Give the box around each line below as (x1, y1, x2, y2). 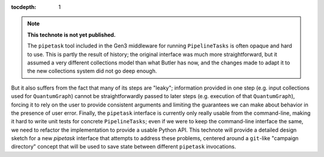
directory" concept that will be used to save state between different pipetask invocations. (11, 143, 236, 150)
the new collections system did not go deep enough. (27, 67, 157, 75)
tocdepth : (11, 4, 37, 10)
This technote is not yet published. (27, 31, 116, 38)
